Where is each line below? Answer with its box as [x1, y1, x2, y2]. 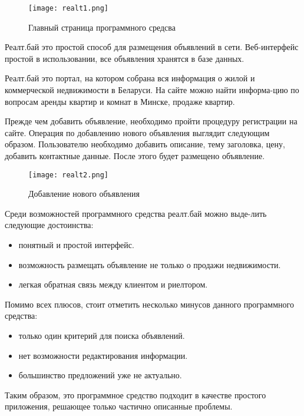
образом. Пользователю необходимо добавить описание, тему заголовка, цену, [5, 138, 285, 150]
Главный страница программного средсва [28, 21, 176, 33]
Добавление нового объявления [28, 187, 140, 200]
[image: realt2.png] [28, 170, 109, 179]
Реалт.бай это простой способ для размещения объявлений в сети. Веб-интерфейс [5, 41, 299, 53]
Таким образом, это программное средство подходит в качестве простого [5, 388, 266, 401]
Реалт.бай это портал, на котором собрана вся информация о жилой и [5, 72, 255, 84]
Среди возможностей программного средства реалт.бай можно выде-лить [5, 207, 267, 219]
